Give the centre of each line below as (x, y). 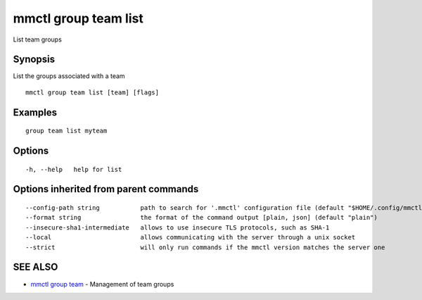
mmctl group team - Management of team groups (102, 284)
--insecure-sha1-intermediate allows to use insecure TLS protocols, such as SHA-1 (178, 227)
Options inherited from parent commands (106, 189)
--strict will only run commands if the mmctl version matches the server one (205, 247)
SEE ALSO (36, 267)
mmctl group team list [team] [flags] (92, 92)
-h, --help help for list (74, 169)
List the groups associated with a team (69, 76)
